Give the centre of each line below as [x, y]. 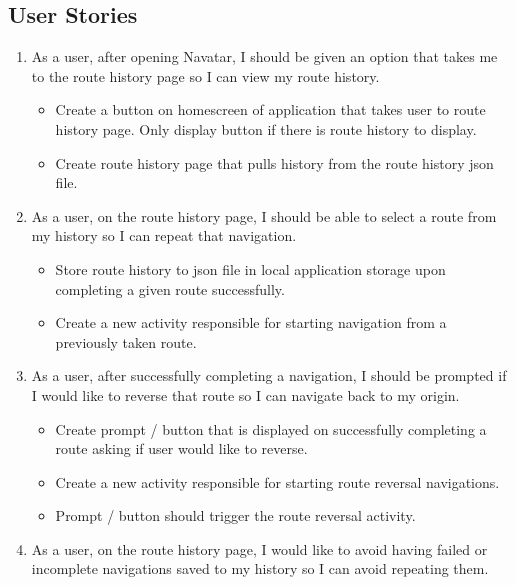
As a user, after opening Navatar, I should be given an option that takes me [264, 56]
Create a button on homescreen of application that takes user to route [270, 109]
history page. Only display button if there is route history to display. [266, 128]
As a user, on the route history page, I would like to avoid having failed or [259, 548]
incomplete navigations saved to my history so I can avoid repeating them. [260, 568]
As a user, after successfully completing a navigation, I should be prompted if [269, 375]
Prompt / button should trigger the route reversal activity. [235, 515]
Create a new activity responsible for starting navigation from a [251, 322]
